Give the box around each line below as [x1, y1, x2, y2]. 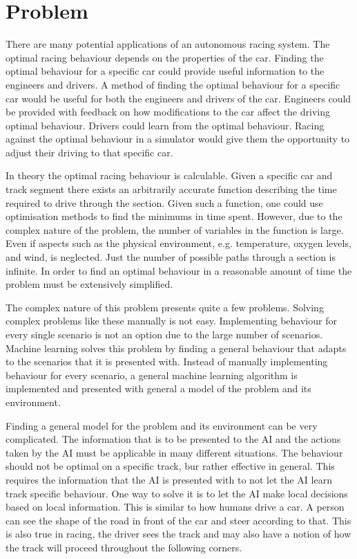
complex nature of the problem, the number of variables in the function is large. [6, 222, 344, 237]
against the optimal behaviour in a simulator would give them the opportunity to [6, 131, 350, 146]
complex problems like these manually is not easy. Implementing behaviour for [6, 313, 337, 328]
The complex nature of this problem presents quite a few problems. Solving [6, 300, 324, 314]
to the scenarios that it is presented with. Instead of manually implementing [6, 354, 328, 369]
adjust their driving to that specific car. [6, 145, 173, 159]
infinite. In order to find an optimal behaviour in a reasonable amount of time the [6, 263, 352, 277]
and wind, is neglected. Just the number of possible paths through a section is [6, 250, 336, 264]
